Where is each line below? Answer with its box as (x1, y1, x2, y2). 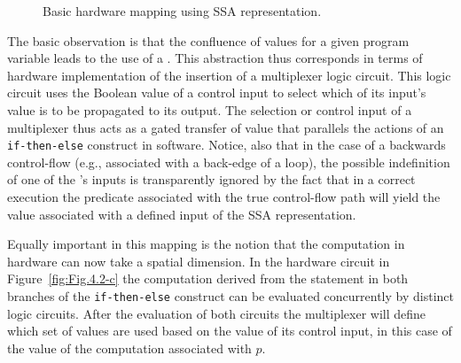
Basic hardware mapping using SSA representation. (43, 2, 322, 19)
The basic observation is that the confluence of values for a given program (7, 31, 410, 50)
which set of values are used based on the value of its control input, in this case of (7, 321, 452, 340)
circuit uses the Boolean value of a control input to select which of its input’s (7, 83, 426, 102)
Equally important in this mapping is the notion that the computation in (7, 235, 405, 253)
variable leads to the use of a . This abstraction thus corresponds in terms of (7, 49, 423, 67)
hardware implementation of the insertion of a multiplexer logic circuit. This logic (7, 66, 451, 84)
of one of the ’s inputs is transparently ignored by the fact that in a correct (7, 170, 416, 189)
